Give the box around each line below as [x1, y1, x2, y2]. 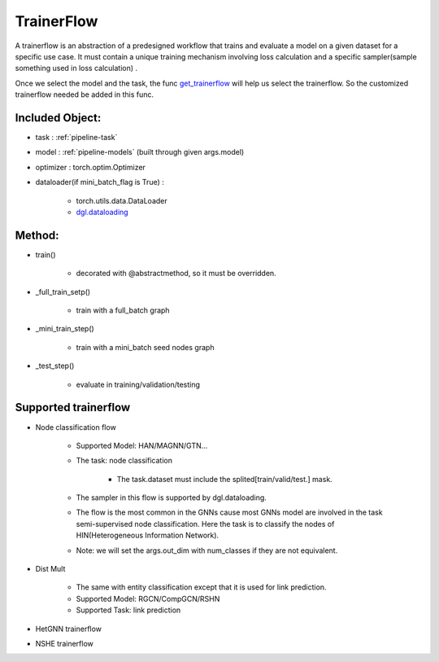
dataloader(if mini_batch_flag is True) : [35, 178, 164, 187]
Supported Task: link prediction [76, 605, 181, 615]
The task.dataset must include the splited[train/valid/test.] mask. [116, 474, 333, 484]
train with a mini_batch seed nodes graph [76, 342, 215, 352]
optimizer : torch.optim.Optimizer [35, 162, 146, 172]
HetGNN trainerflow [35, 624, 102, 634]
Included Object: [15, 111, 102, 125]
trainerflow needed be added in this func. [15, 90, 154, 99]
